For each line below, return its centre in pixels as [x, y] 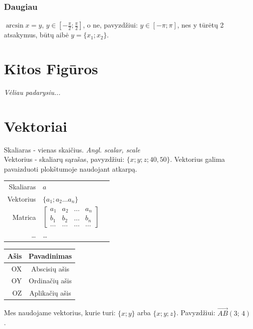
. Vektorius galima [197, 159]
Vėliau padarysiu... [32, 92]
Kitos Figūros [51, 68]
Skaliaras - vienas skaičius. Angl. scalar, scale [72, 149]
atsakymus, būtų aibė [36, 35]
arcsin [14, 26]
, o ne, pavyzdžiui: [110, 25]
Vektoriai [36, 126]
